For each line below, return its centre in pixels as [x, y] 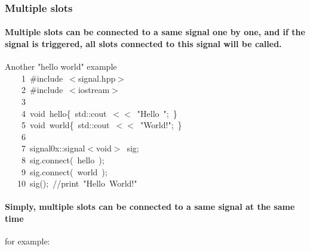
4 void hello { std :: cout [64, 113]
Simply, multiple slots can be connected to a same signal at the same [150, 207]
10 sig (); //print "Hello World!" [77, 183]
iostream [94, 90]
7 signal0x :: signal [53, 148]
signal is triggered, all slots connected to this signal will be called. [143, 44]
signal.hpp [97, 78]
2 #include [42, 90]
